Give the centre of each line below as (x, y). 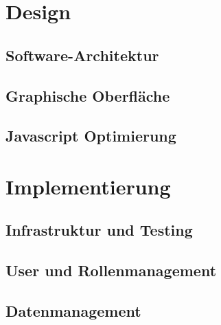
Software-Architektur (82, 55)
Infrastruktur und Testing (99, 230)
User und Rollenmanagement (111, 270)
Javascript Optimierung (91, 136)
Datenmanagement (73, 311)
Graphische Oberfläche (88, 95)
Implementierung (88, 186)
